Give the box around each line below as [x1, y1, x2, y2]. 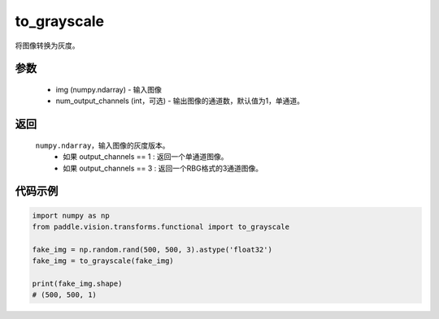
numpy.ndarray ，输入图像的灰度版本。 [35, 140, 170, 150]
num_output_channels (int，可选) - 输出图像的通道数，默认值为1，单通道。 [55, 96, 305, 106]
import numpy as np [32, 211, 110, 220]
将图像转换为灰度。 [15, 41, 80, 50]
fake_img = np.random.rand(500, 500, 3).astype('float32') [32, 244, 272, 254]
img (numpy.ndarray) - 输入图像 [55, 84, 163, 94]
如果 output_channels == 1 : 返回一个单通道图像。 [63, 152, 228, 162]
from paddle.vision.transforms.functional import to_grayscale [32, 222, 290, 231]
